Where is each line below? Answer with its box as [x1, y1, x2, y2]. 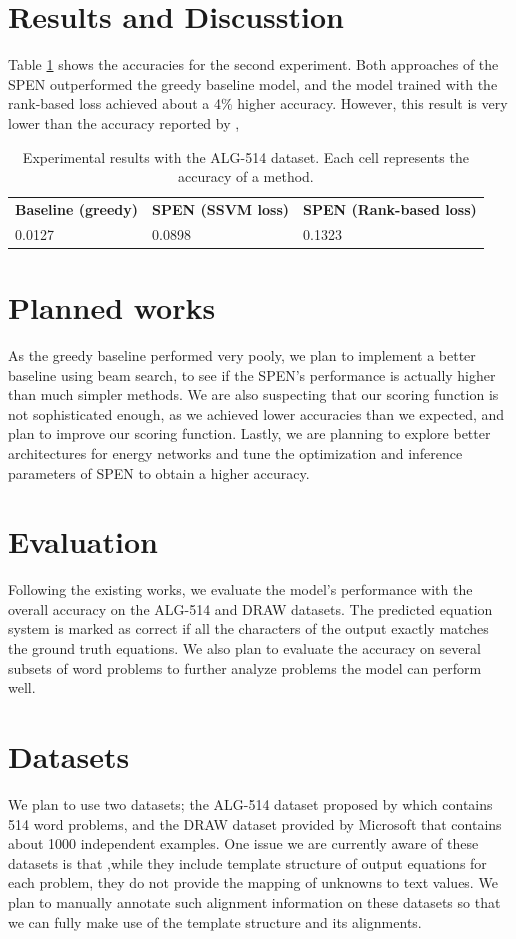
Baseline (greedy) [15, 198, 139, 219]
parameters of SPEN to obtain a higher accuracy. [8, 462, 310, 483]
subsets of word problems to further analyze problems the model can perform [8, 657, 482, 678]
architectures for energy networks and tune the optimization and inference [8, 442, 463, 463]
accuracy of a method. [178, 166, 314, 187]
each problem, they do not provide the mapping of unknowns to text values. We [8, 872, 498, 893]
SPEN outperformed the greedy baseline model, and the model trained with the [8, 73, 498, 94]
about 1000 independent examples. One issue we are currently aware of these [8, 833, 479, 854]
